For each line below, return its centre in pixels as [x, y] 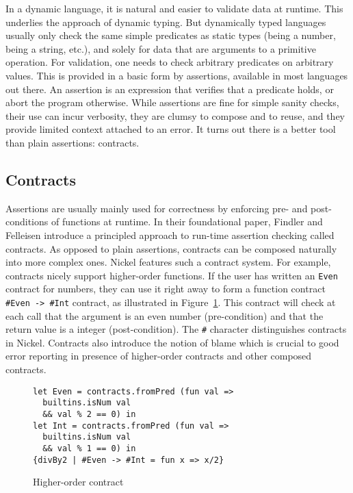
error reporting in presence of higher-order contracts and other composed [159, 356]
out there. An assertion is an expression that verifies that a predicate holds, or [170, 89]
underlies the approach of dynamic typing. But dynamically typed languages [166, 22]
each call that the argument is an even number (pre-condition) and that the [165, 315]
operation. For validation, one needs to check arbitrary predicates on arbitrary [170, 62]
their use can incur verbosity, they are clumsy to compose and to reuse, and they [175, 115]
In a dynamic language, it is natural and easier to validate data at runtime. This [174, 8]
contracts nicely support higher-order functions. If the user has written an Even [172, 275]
